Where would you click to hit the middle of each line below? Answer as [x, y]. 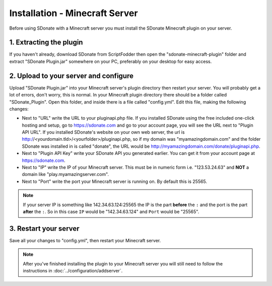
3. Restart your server [45, 228]
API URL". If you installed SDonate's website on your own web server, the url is [103, 132]
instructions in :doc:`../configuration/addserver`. [73, 271]
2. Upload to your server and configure [71, 76]
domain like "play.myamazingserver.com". [65, 174]
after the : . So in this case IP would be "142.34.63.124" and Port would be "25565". [111, 212]
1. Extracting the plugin [46, 42]
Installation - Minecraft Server [74, 13]
